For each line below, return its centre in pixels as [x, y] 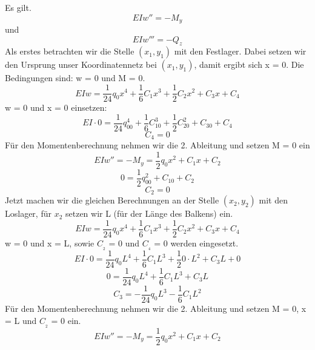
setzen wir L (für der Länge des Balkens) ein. [149, 213]
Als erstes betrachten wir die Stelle [70, 51]
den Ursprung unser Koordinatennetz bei [81, 64]
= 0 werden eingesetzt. [196, 243]
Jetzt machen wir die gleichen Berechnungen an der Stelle [112, 200]
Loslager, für [28, 213]
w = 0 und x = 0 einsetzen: [56, 107]
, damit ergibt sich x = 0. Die [249, 64]
